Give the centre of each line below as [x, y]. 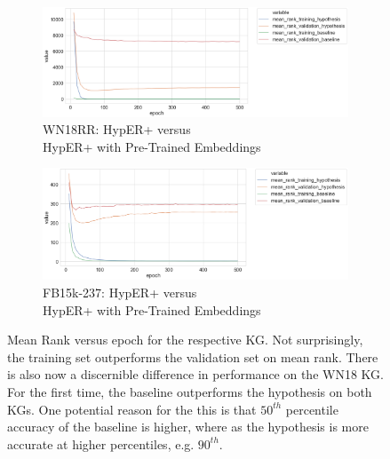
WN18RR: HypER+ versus [117, 129]
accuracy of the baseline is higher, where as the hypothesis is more [188, 427]
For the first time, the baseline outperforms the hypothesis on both [190, 391]
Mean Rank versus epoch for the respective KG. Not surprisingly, [185, 340]
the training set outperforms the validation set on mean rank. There [193, 356]
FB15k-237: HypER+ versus [120, 292]
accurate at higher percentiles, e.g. [101, 443]
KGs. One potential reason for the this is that [132, 409]
